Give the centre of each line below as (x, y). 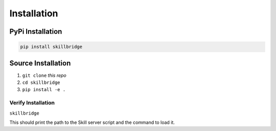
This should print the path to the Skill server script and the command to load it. (92, 122)
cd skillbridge (41, 83)
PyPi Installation (36, 31)
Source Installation (40, 63)
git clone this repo (44, 75)
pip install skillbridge (51, 47)
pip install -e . (44, 90)
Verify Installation (32, 103)
